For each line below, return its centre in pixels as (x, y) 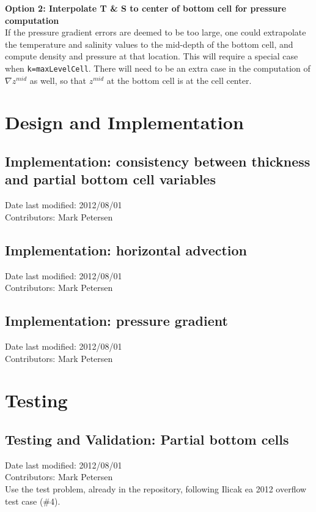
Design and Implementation (124, 122)
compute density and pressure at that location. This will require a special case (152, 56)
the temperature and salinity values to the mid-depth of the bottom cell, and (149, 44)
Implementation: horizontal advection (126, 250)
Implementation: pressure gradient (116, 321)
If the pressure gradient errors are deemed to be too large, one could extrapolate (156, 32)
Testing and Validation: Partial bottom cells (147, 439)
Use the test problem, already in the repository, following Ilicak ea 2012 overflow (156, 488)
